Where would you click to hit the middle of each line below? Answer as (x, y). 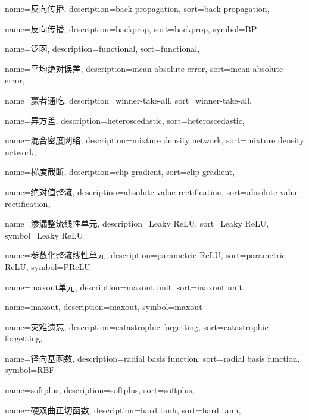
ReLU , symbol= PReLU (48, 266)
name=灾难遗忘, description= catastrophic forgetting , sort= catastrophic (137, 326)
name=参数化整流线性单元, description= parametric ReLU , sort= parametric (145, 255)
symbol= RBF (30, 370)
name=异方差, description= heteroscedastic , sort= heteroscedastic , (125, 120)
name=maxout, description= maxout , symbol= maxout (104, 307)
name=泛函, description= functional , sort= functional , (102, 48)
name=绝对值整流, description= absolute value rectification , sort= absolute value (152, 191)
